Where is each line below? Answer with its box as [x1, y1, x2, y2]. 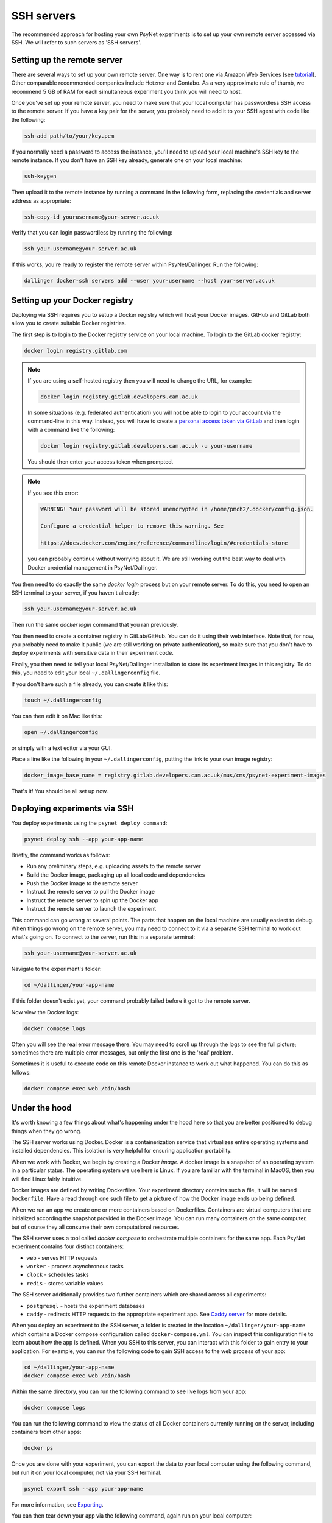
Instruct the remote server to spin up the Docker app [26, 896, 158, 904]
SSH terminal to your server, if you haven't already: [11, 589, 140, 596]
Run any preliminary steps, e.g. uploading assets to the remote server [26, 863, 201, 870]
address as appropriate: [11, 197, 71, 204]
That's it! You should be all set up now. [11, 787, 108, 794]
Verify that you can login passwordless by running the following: [11, 229, 173, 236]
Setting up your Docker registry [11, 295, 134, 305]
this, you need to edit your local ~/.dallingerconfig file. [11, 669, 161, 676]
